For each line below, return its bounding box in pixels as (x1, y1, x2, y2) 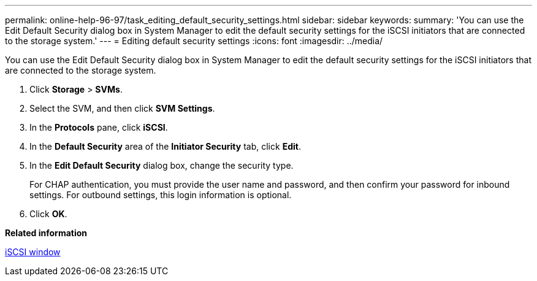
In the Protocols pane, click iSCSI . (29, 122, 168, 133)
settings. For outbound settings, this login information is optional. (29, 190, 292, 200)
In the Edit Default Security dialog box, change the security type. (29, 160, 294, 171)
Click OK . (29, 209, 67, 219)
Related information (5, 228, 88, 238)
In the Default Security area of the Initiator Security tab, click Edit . (29, 141, 301, 152)
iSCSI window (5, 247, 61, 257)
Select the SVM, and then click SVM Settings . (29, 103, 215, 114)
